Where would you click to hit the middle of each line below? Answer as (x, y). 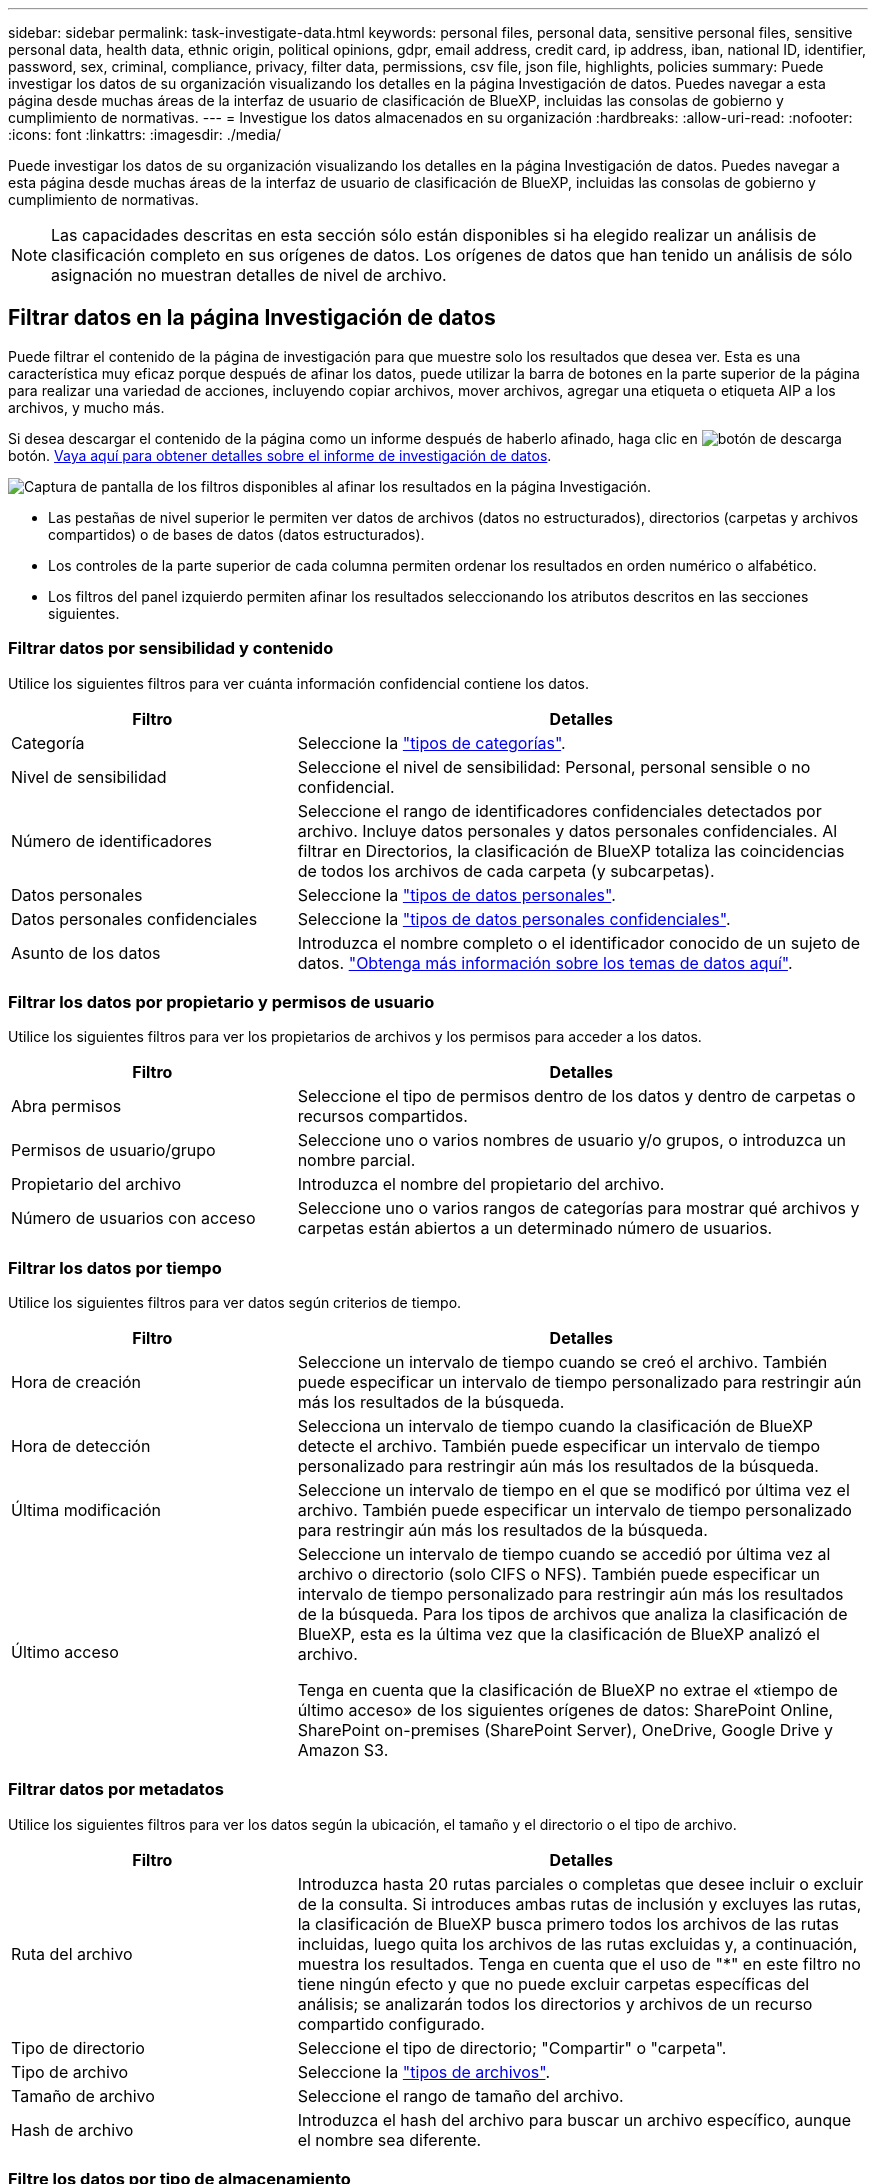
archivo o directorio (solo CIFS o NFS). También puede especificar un (559, 1574)
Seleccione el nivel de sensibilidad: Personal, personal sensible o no (554, 766)
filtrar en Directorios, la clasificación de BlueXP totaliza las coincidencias (571, 850)
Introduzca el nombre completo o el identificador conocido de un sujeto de (579, 942)
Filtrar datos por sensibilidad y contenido (171, 648)
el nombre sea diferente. (389, 2139)
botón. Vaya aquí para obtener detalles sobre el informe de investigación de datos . (280, 455)
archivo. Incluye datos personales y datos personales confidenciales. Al (567, 830)
